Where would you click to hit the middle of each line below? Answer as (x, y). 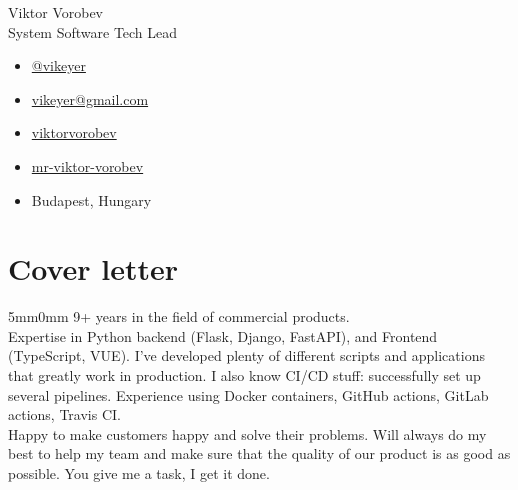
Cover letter (93, 268)
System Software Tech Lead (93, 31)
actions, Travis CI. (64, 414)
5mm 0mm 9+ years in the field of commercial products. (179, 316)
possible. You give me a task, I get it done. (139, 473)
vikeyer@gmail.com (90, 98)
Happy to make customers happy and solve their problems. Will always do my (247, 433)
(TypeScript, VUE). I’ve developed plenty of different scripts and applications (246, 355)
